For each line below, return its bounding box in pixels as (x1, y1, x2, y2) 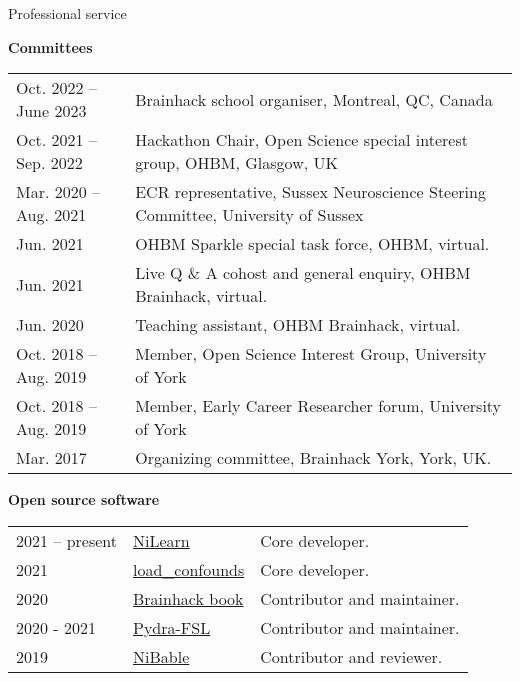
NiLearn (133, 528, 190, 552)
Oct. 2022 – (16, 76, 97, 100)
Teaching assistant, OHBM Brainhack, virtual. (135, 313, 461, 337)
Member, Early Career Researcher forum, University (135, 394, 502, 418)
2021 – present (16, 528, 118, 552)
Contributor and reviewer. (260, 644, 443, 668)
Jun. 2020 (16, 313, 84, 337)
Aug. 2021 (16, 203, 87, 227)
